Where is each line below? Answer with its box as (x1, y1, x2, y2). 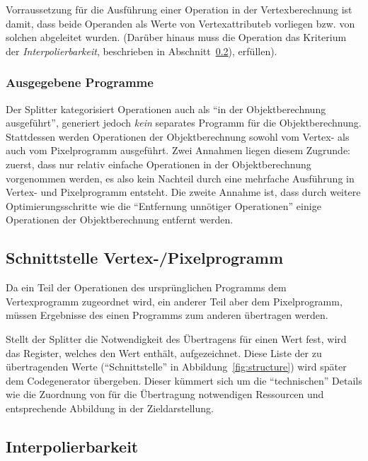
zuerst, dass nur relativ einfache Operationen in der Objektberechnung (6, 156, 311, 171)
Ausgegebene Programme (6, 74, 154, 91)
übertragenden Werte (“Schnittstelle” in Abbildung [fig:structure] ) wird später (6, 359, 347, 374)
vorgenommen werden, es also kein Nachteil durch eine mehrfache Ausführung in (6, 170, 355, 185)
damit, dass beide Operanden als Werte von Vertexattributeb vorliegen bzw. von (6, 16, 355, 30)
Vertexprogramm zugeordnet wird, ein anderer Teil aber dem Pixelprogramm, (6, 293, 343, 308)
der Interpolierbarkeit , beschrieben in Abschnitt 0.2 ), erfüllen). (6, 43, 277, 58)
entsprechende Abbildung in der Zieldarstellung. (6, 400, 214, 415)
